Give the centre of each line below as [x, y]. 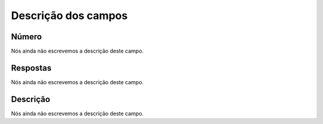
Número [26, 37]
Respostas [31, 68]
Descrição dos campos [69, 15]
